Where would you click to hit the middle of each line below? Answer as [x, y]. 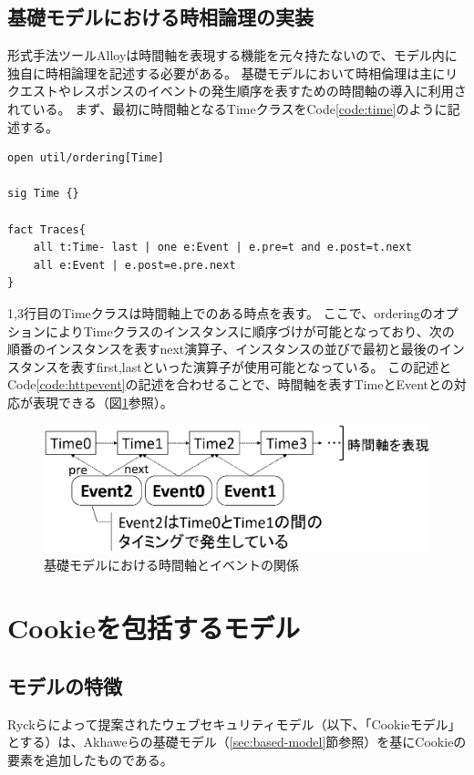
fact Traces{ [46, 229]
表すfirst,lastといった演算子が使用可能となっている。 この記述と [261, 366]
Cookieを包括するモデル [154, 628]
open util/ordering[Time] [86, 158]
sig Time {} [43, 194]
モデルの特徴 [65, 685]
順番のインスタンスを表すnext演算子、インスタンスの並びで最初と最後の [223, 349]
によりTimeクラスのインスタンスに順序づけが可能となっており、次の [250, 331]
